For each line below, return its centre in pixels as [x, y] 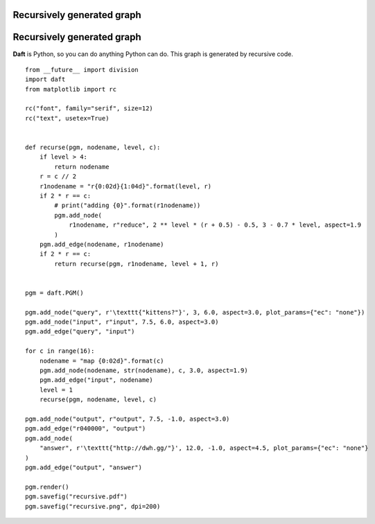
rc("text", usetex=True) [67, 118]
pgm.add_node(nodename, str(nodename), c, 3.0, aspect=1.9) [144, 370]
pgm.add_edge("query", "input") [80, 332]
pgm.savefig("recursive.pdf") [77, 497]
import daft [45, 79]
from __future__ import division [82, 70]
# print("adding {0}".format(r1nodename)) [128, 206]
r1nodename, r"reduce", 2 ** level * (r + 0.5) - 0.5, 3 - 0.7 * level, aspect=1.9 [215, 225]
